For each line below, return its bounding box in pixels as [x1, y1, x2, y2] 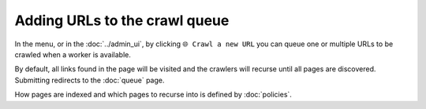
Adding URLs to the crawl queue [14, 12, 230, 29]
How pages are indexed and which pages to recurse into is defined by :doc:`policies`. [14, 90, 292, 100]
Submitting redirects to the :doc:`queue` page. [14, 75, 165, 85]
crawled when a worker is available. [14, 49, 132, 59]
